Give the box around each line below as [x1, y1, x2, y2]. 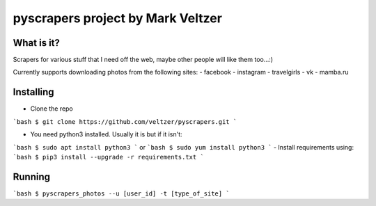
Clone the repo [30, 104, 73, 113]
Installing [13, 86, 55, 98]
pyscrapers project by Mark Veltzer [13, 10, 223, 26]
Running [13, 171, 51, 182]
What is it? [13, 37, 61, 49]
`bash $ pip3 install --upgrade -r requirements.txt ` [13, 153, 205, 161]
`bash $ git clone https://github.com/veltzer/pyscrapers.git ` [13, 118, 237, 125]
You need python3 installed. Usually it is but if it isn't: [30, 130, 182, 138]
